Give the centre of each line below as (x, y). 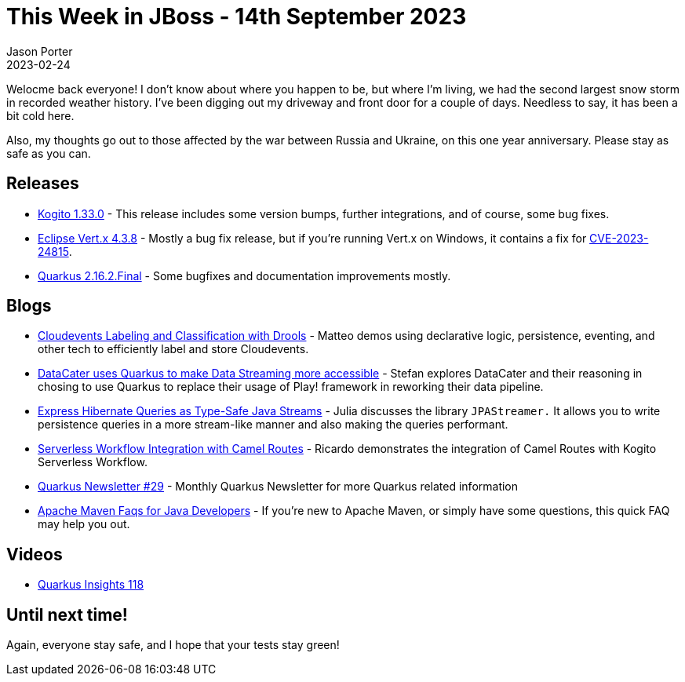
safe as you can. (49, 153)
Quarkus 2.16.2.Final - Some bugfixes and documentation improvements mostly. (244, 275)
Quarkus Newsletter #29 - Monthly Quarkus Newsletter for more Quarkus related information (278, 487)
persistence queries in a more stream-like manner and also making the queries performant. (273, 425)
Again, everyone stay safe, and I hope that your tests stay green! (173, 645)
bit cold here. (40, 115)
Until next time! (67, 615)
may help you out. (84, 524)
